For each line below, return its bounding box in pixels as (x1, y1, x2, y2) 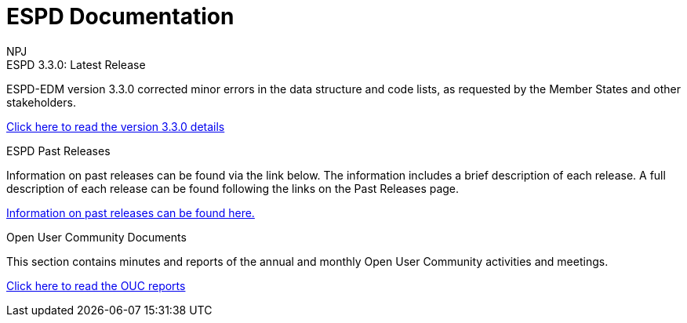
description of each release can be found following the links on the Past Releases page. (6, 181, 460, 195)
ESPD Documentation (6, 3, 234, 30)
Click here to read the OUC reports (6, 278, 186, 292)
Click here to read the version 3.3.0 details (6, 119, 225, 133)
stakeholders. (6, 95, 76, 109)
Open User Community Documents (6, 230, 187, 244)
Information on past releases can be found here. (6, 205, 255, 220)
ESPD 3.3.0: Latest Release (6, 57, 146, 71)
